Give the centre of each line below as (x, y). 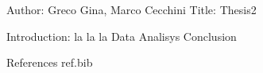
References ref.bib (50, 62)
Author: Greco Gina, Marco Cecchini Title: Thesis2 (131, 9)
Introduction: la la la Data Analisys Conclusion (122, 36)
